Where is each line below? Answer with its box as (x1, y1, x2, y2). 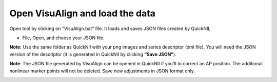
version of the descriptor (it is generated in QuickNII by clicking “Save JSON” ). (9, 51, 176, 57)
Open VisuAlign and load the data (9, 8, 156, 19)
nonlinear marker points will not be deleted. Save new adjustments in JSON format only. (9, 68, 195, 74)
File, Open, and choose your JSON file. (22, 35, 105, 41)
